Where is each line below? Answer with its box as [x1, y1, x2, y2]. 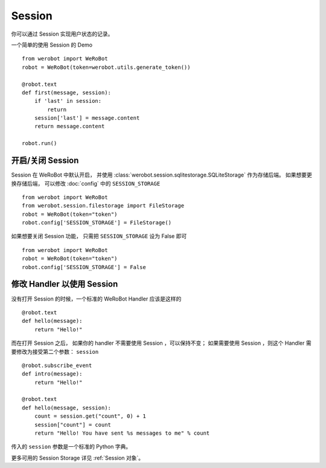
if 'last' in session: [34, 97, 102, 105]
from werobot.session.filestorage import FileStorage [22, 203, 184, 209]
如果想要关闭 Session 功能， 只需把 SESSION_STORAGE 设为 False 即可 [11, 233, 187, 240]
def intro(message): [22, 371, 83, 377]
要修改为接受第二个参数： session [11, 348, 99, 355]
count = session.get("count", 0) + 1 [34, 413, 146, 420]
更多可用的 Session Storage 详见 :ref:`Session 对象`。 [11, 454, 144, 461]
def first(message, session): [22, 89, 112, 96]
